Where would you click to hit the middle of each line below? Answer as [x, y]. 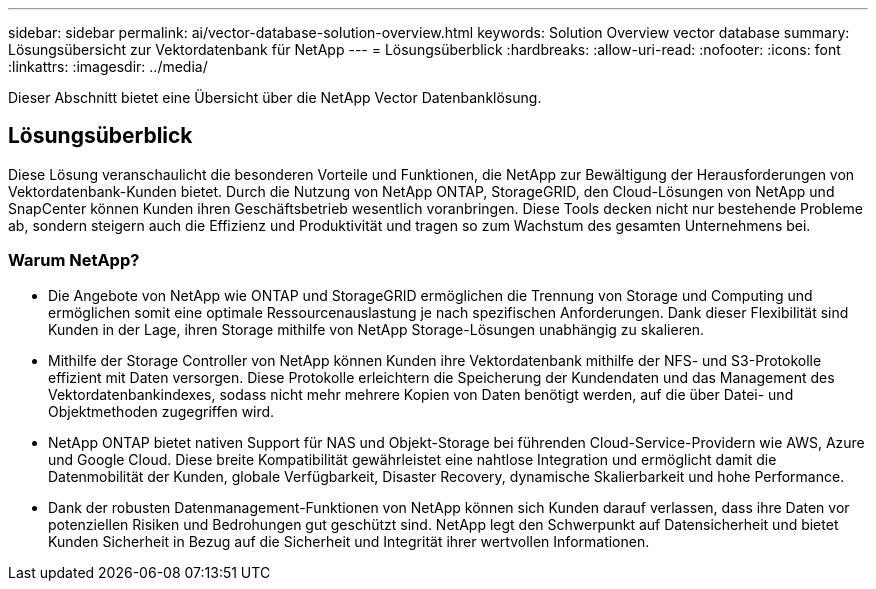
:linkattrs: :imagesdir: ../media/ [108, 66]
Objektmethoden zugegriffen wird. [161, 411]
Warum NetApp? [74, 260]
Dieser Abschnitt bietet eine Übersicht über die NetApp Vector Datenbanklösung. [275, 97]
